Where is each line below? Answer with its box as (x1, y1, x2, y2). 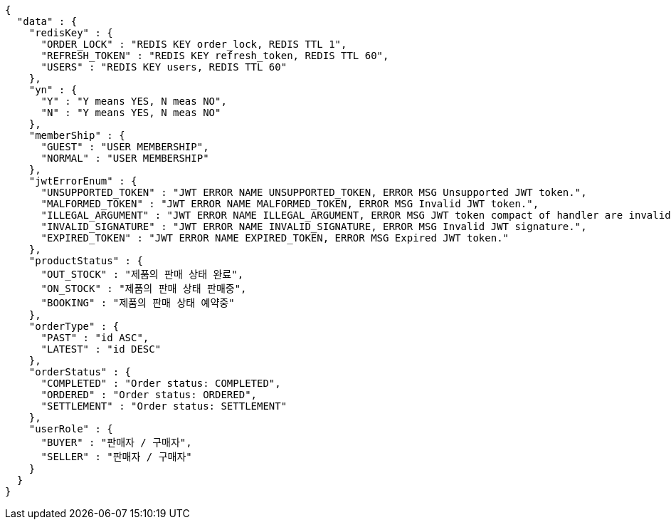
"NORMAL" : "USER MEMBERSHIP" (41, 152, 209, 164)
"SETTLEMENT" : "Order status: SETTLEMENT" (41, 400, 287, 412)
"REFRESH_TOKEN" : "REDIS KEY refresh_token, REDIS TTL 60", (41, 50, 389, 61)
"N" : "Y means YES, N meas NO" (41, 107, 221, 118)
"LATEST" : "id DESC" (41, 343, 162, 355)
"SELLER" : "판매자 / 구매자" (41, 451, 192, 462)
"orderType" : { (28, 321, 120, 332)
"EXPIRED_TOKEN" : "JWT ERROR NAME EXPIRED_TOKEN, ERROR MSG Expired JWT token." (41, 232, 509, 244)
